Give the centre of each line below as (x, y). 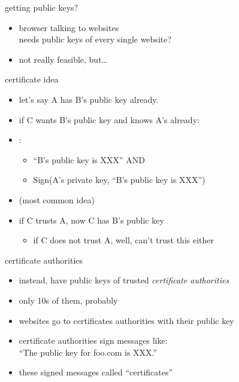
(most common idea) (57, 199)
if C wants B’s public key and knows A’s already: (109, 119)
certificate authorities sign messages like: (93, 340)
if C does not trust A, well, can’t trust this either (124, 240)
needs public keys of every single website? (95, 39)
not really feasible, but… (63, 59)
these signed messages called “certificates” (96, 372)
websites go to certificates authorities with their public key (126, 320)
